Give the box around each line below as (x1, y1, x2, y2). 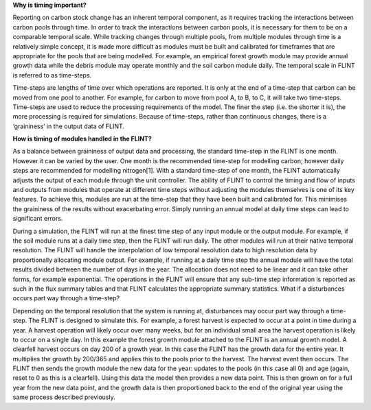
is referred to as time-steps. (12, 71, 92, 79)
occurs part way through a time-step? (12, 294, 120, 302)
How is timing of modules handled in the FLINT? (12, 134, 152, 143)
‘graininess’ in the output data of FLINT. (12, 122, 125, 130)
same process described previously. (12, 393, 116, 401)
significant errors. (12, 215, 63, 223)
